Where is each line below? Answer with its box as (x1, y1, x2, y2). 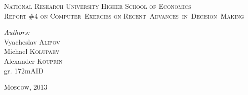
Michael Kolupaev (4, 46, 60, 56)
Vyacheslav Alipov (4, 36, 60, 47)
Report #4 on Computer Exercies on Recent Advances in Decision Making (4, 10, 244, 21)
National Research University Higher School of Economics (4, 1, 191, 11)
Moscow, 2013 (4, 82, 47, 92)
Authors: (4, 27, 30, 37)
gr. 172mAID (4, 65, 43, 75)
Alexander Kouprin (4, 55, 63, 66)
